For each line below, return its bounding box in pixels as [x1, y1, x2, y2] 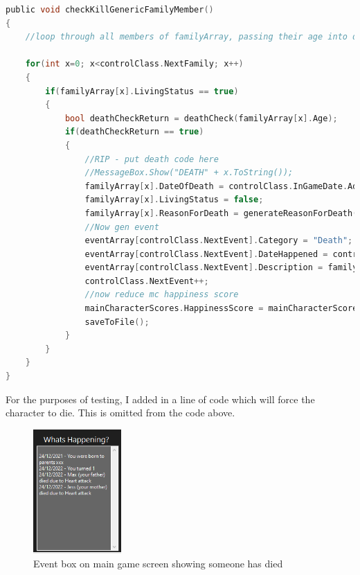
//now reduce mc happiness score [84, 290, 239, 300]
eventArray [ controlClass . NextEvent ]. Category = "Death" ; [84, 236, 353, 246]
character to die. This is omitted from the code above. [6, 405, 235, 420]
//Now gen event [84, 222, 159, 232]
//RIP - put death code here [84, 154, 219, 164]
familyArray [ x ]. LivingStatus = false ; [84, 195, 264, 205]
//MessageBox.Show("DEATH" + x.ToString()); [84, 168, 294, 178]
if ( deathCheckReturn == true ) [64, 127, 204, 137]
